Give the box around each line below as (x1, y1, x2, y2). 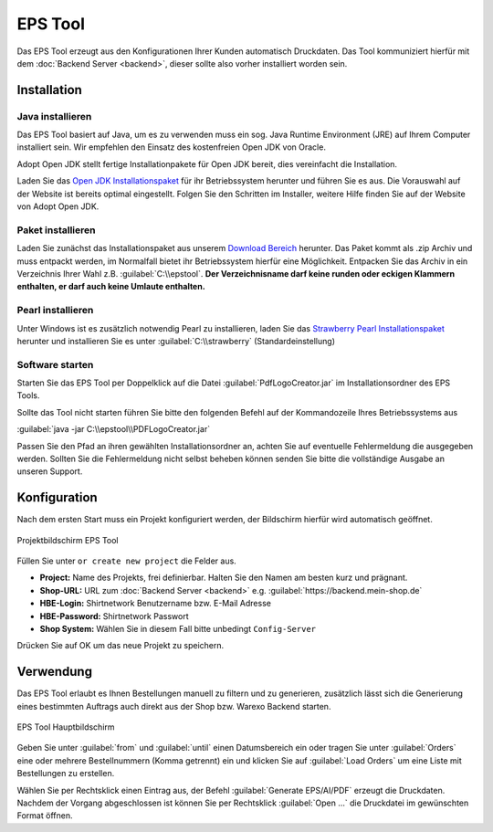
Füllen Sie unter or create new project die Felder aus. (16, 555, 236, 566)
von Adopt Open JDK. (16, 201, 100, 212)
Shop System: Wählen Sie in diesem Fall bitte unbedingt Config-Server (39, 624, 317, 635)
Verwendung (16, 664, 93, 679)
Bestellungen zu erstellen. (16, 768, 115, 779)
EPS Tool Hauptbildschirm (16, 721, 115, 732)
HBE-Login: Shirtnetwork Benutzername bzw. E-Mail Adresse (39, 598, 271, 609)
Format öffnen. (16, 810, 73, 821)
